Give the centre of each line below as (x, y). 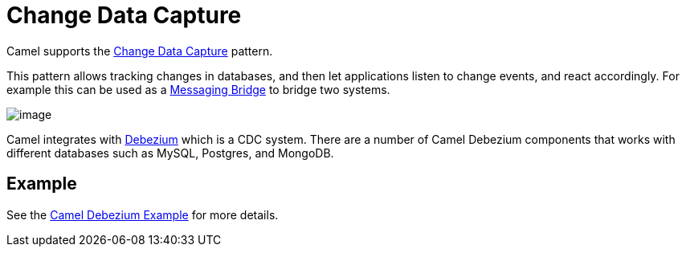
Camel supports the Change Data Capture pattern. (140, 51)
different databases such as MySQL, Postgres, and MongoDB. (170, 153)
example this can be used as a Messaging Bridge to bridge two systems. (198, 89)
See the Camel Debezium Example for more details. (143, 214)
